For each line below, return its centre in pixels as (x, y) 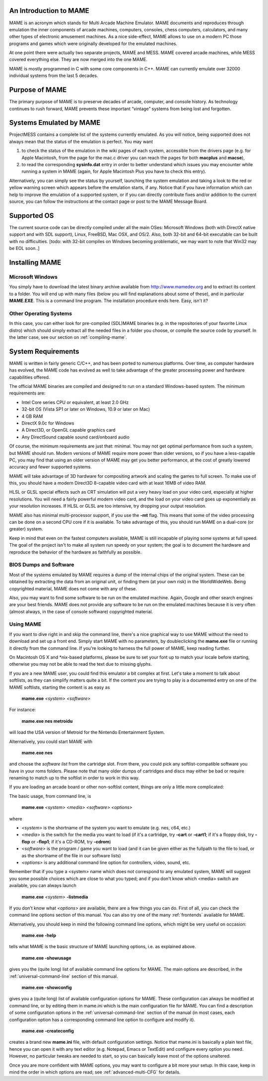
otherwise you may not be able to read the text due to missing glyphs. (81, 664)
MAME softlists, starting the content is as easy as (60, 687)
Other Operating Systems (40, 314)
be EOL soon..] (24, 249)
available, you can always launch (43, 886)
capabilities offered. (30, 377)
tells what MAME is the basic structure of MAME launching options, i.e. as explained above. (102, 947)
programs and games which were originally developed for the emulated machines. (93, 43)
